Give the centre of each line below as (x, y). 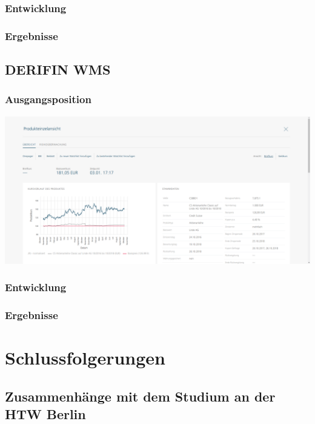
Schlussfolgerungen (85, 358)
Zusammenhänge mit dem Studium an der (140, 396)
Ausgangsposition (48, 99)
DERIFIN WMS (58, 69)
